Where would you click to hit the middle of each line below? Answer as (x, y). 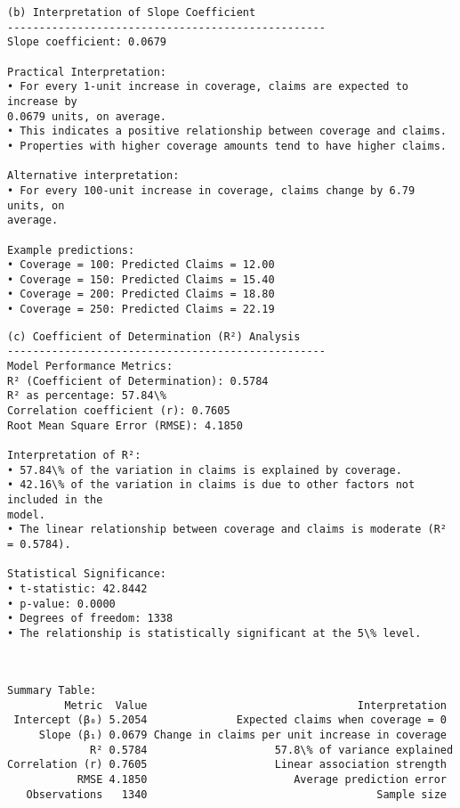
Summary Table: (52, 691)
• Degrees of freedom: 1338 (90, 619)
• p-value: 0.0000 (61, 604)
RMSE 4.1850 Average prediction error (262, 780)
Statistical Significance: (87, 574)
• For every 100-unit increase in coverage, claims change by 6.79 (211, 190)
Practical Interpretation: (87, 72)
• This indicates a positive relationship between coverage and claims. (227, 131)
